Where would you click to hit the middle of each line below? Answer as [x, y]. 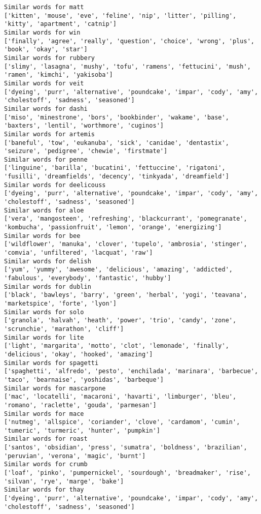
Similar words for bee [42, 236]
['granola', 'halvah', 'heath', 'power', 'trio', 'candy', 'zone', [120, 321]
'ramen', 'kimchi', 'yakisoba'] [59, 75]
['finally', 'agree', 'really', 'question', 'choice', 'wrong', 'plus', [129, 41]
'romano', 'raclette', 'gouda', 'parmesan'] [80, 405]
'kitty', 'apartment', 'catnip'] [60, 24]
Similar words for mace [44, 414]
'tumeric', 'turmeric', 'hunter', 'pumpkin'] [82, 430]
